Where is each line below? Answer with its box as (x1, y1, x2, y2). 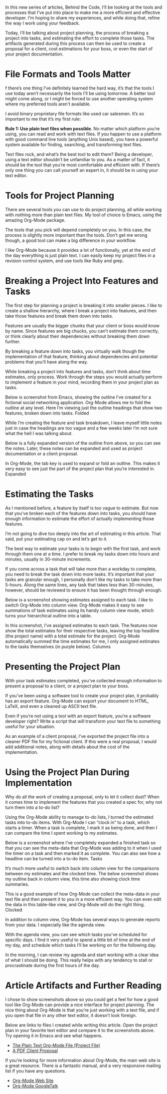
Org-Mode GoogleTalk (12, 1083, 58, 1089)
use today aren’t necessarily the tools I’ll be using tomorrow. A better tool (5, 90, 156, 96)
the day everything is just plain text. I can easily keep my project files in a (5, 252, 156, 258)
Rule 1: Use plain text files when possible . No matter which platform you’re (5, 125, 160, 131)
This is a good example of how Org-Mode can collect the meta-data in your (5, 891, 161, 897)
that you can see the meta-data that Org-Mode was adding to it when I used (5, 845, 162, 851)
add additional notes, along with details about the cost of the (5, 744, 130, 750)
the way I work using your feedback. (5, 20, 80, 26)
